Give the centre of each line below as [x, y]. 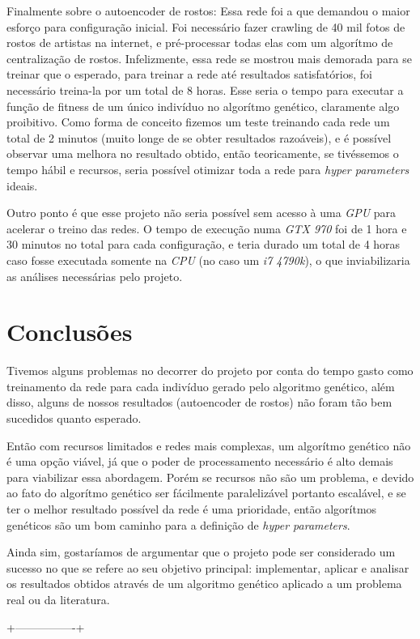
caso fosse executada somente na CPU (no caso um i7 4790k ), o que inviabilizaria [208, 260]
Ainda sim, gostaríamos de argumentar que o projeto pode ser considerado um [201, 552]
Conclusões [70, 332]
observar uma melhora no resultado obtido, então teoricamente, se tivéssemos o [203, 153]
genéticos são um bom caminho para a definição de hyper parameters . [178, 524]
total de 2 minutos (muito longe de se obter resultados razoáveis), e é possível [199, 137]
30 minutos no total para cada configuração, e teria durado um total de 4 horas [204, 244]
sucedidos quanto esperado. [74, 418]
